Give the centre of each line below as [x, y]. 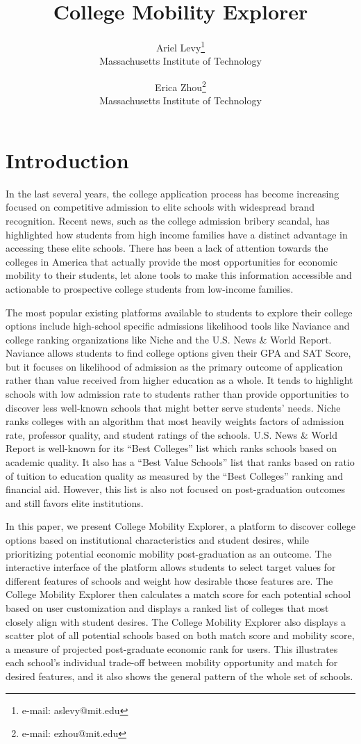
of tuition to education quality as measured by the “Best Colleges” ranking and [174, 475]
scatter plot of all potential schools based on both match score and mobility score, [180, 635]
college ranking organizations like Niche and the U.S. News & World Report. [169, 339]
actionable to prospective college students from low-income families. [150, 288]
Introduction [67, 160]
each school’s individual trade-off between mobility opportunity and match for [172, 662]
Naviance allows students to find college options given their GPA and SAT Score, [178, 353]
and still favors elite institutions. [75, 502]
